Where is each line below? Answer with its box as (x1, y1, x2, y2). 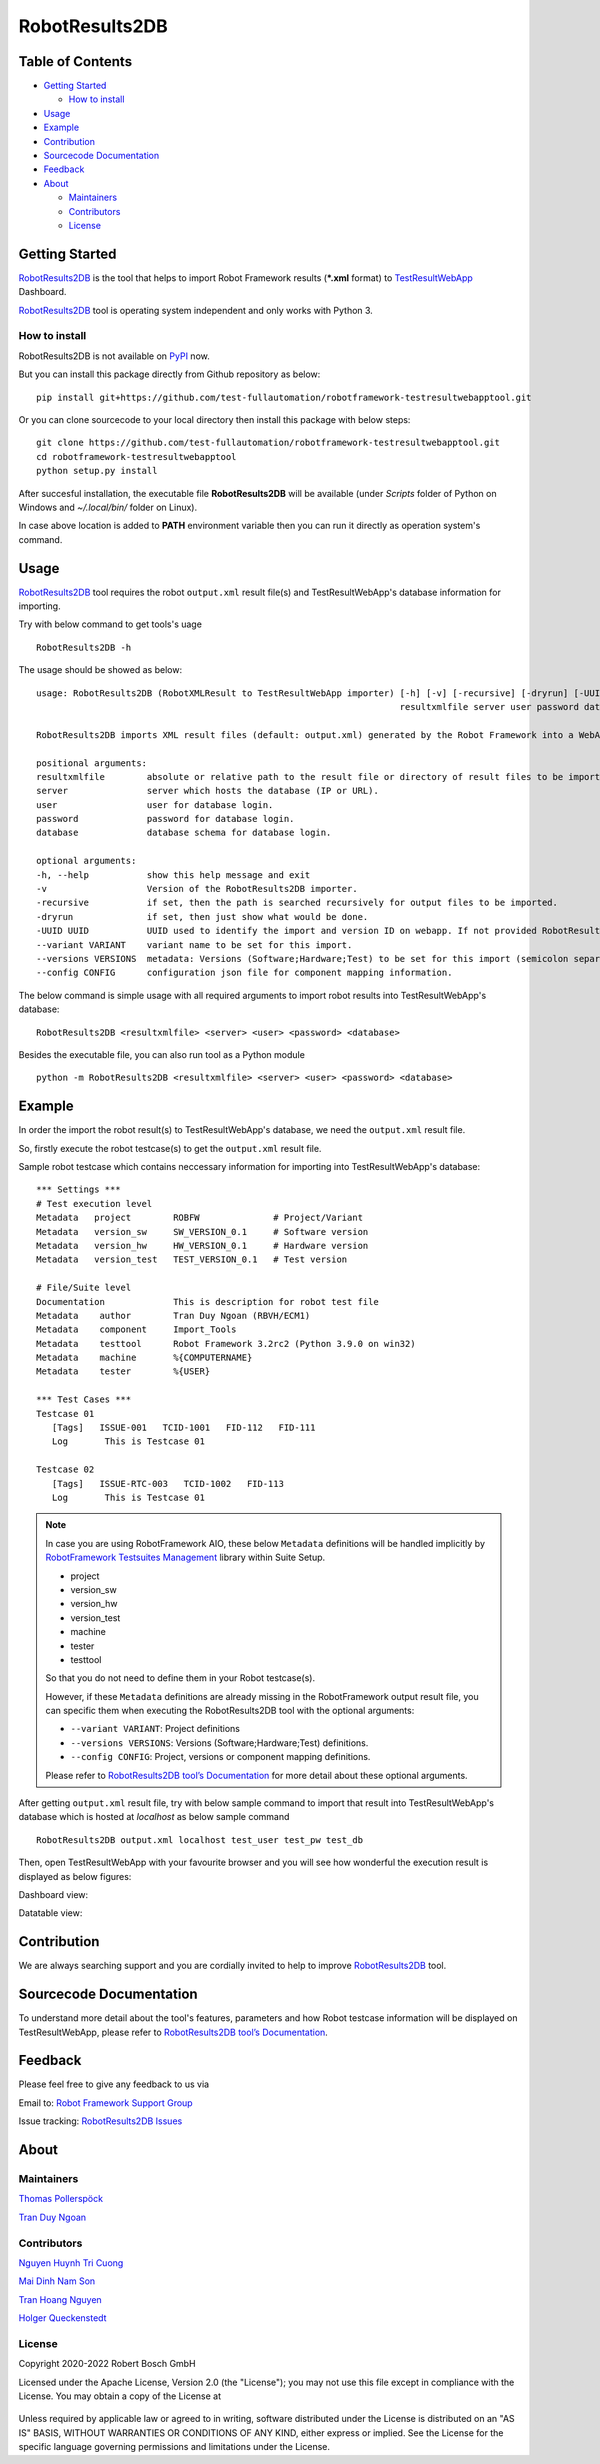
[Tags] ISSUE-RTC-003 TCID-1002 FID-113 (51, 1478, 285, 1489)
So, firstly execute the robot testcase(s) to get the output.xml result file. (18, 1142, 322, 1154)
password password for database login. (36, 813, 295, 825)
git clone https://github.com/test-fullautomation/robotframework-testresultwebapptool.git (36, 437, 500, 449)
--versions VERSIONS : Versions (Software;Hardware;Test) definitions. (70, 1736, 369, 1749)
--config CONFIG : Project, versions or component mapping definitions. (70, 1751, 371, 1763)
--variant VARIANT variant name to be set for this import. (36, 939, 353, 950)
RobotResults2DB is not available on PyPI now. (18, 350, 210, 362)
